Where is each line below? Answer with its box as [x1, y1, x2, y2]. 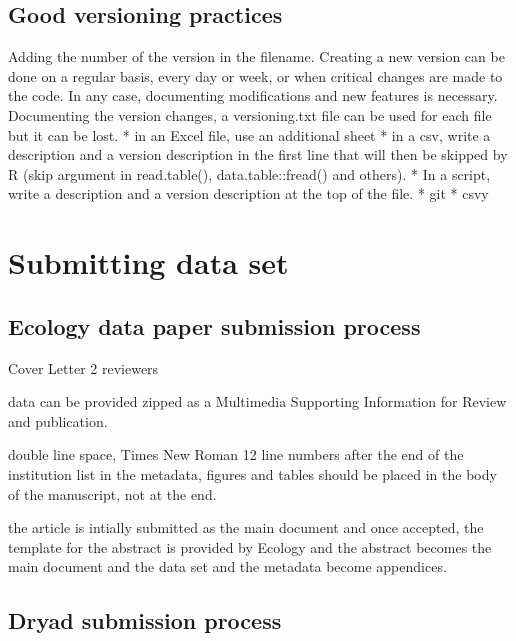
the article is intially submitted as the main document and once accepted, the [8, 517, 484, 538]
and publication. [8, 410, 108, 431]
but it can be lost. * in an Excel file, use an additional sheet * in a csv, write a [8, 124, 491, 145]
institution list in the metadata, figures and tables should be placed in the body [8, 463, 497, 484]
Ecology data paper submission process [8, 310, 421, 341]
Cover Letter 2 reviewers [8, 357, 159, 378]
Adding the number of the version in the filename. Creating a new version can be [8, 46, 505, 67]
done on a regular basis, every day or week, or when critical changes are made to [8, 65, 503, 86]
